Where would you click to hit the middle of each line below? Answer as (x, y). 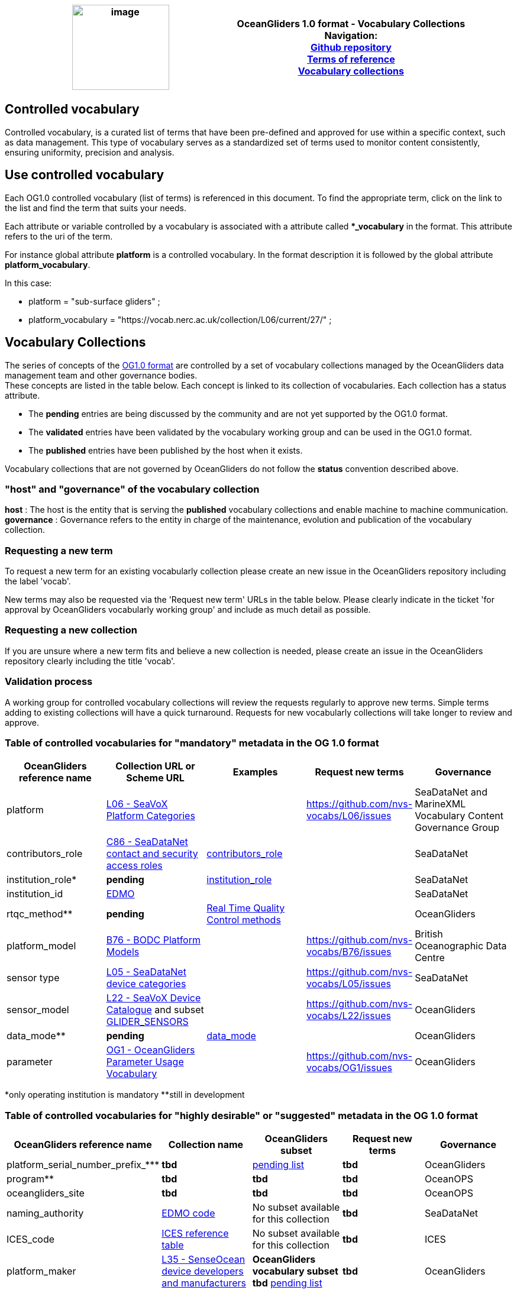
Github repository (351, 47)
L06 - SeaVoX (137, 804)
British (429, 934)
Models (123, 952)
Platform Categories (151, 816)
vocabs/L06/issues (349, 816)
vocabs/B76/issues (349, 952)
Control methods (244, 920)
